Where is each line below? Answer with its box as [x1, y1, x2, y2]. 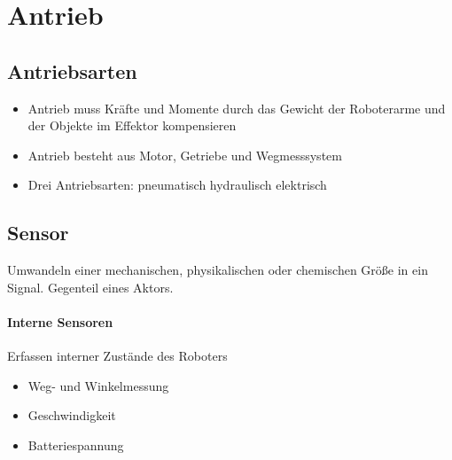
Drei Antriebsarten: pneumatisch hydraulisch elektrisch [27, 175, 327, 194]
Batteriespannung [27, 435, 124, 454]
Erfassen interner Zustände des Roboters [7, 347, 228, 365]
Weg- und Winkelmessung [27, 376, 169, 394]
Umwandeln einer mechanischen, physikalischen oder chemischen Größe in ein [7, 261, 428, 279]
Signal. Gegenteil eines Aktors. [7, 277, 174, 296]
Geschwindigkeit [27, 406, 116, 425]
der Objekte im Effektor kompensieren [27, 116, 237, 135]
